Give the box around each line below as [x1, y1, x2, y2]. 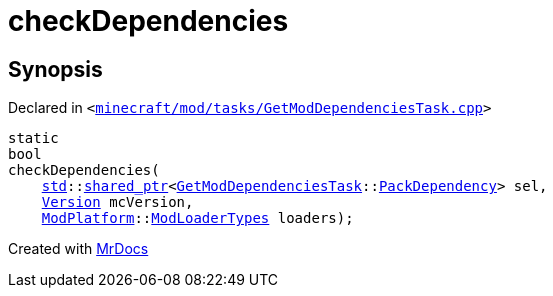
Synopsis [8, 56, 103, 82]
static [8, 130, 59, 147]
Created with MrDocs [8, 240, 149, 258]
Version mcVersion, [41, 194, 194, 211]
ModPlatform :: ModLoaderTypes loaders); [41, 210, 354, 227]
